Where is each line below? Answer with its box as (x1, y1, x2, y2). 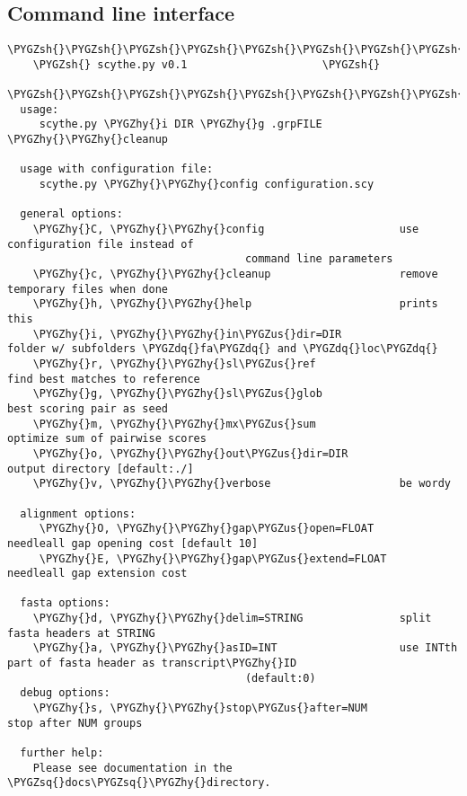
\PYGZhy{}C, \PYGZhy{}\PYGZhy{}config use (32, 223, 419, 236)
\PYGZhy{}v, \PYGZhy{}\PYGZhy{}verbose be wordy (32, 477, 451, 491)
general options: (20, 208, 123, 221)
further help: (20, 747, 104, 760)
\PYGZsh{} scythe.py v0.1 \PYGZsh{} (32, 57, 381, 71)
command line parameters (244, 252, 393, 266)
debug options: (20, 686, 110, 700)
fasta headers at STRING (7, 626, 155, 640)
